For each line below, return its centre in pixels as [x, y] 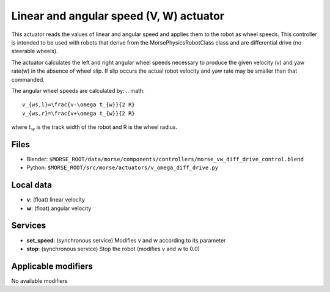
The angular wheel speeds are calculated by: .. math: [78, 90]
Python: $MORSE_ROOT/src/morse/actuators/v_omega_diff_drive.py [123, 167]
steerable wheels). [35, 51]
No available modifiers [39, 280]
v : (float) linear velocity [56, 200]
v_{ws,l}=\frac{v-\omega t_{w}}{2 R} [79, 105]
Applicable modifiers [52, 266]
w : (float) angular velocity [59, 208]
